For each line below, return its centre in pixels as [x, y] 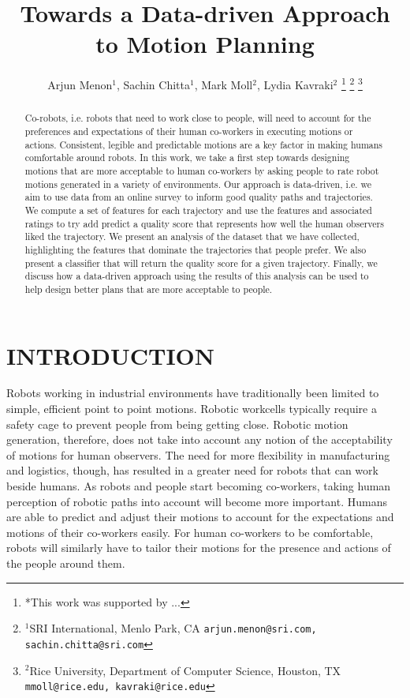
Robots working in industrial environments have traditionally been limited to [193, 393]
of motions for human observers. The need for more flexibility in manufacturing [198, 454]
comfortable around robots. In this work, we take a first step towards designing [187, 158]
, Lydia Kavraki [295, 84]
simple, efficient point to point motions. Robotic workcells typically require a [192, 409]
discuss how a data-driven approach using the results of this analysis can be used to [197, 276]
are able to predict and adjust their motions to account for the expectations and [200, 517]
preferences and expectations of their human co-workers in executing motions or [189, 131]
